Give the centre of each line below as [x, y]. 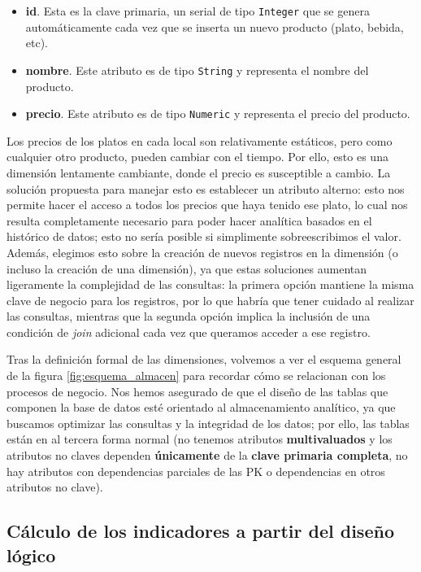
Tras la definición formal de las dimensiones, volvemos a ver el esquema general [204, 359]
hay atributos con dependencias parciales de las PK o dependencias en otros [196, 471]
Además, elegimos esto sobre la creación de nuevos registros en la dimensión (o [202, 252]
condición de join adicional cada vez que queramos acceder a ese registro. [189, 332]
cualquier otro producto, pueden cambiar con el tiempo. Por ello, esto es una [197, 157]
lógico [31, 555]
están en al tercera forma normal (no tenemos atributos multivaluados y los [200, 439]
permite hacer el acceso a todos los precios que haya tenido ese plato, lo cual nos [207, 205]
